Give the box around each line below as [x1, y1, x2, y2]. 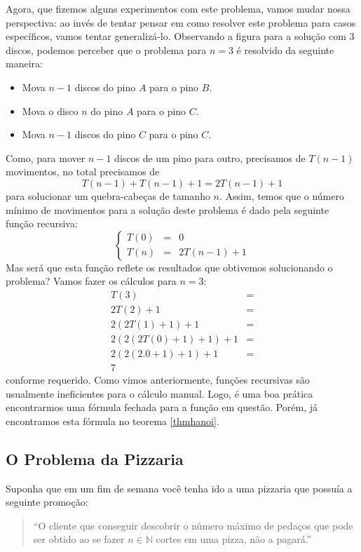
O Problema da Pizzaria [6, 447, 184, 469]
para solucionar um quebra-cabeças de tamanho [6, 188, 210, 203]
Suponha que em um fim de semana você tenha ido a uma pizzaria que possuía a [6, 480, 353, 495]
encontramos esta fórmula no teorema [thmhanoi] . [6, 413, 219, 428]
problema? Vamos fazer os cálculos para [6, 274, 177, 288]
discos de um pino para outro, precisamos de [114, 150, 306, 165]
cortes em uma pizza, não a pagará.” [156, 532, 312, 546]
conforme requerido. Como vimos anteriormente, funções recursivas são [6, 372, 310, 387]
